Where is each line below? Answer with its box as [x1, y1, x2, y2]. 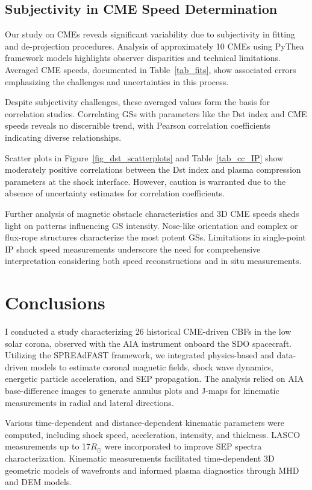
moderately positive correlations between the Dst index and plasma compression [5, 163, 301, 176]
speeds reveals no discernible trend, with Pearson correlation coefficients [5, 119, 271, 132]
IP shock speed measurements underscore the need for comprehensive [5, 242, 261, 255]
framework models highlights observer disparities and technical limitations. [5, 51, 281, 64]
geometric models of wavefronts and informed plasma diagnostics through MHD [5, 463, 299, 476]
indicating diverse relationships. [5, 131, 122, 143]
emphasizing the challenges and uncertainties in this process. [5, 75, 229, 88]
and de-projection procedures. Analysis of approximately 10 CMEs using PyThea [5, 39, 304, 52]
